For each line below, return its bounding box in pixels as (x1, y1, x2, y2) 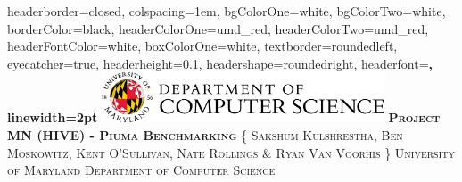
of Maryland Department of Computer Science (7, 161, 276, 179)
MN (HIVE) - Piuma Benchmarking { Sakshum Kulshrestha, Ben (7, 125, 403, 144)
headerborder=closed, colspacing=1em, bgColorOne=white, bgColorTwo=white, (7, 2, 446, 20)
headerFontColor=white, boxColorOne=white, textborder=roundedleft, (7, 37, 398, 55)
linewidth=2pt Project (7, 108, 441, 127)
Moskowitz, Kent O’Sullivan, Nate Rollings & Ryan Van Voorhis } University (7, 143, 456, 161)
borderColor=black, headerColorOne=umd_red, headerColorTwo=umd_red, (7, 19, 429, 37)
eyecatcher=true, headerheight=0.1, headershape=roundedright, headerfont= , (7, 54, 433, 72)
